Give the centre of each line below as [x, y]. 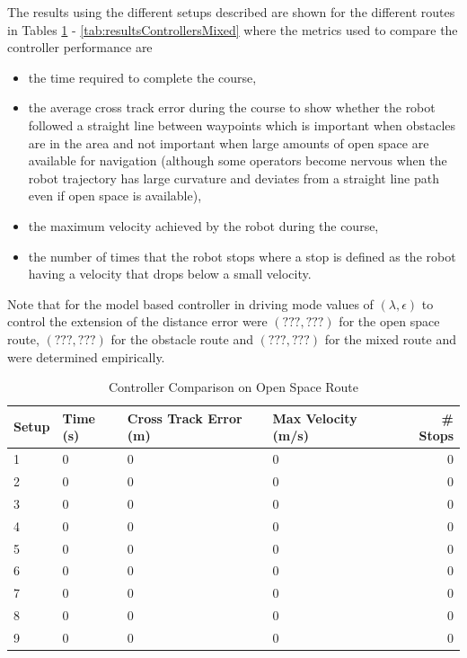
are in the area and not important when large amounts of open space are [229, 142]
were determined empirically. [86, 356]
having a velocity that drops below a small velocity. [170, 274]
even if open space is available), [115, 196]
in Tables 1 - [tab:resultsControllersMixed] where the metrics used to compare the [233, 29]
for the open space [389, 321]
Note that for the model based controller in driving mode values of [190, 303]
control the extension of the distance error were [137, 321]
